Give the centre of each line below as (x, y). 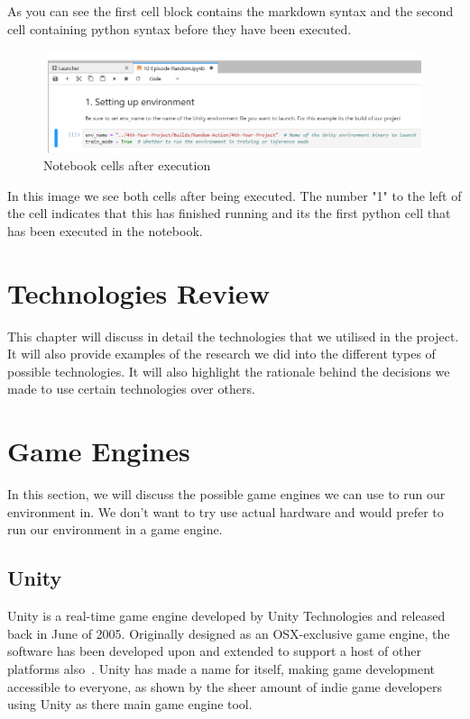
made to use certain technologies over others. (131, 389)
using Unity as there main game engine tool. (130, 704)
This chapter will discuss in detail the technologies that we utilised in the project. (233, 336)
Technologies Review (138, 292)
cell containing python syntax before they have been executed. (180, 28)
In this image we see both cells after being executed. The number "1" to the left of (235, 195)
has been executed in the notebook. (105, 230)
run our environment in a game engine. (115, 529)
